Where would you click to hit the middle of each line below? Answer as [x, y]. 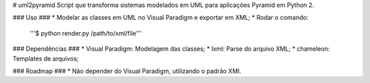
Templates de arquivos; [46, 58]
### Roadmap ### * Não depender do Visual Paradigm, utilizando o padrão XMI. [127, 71]
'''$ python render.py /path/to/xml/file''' [86, 33]
